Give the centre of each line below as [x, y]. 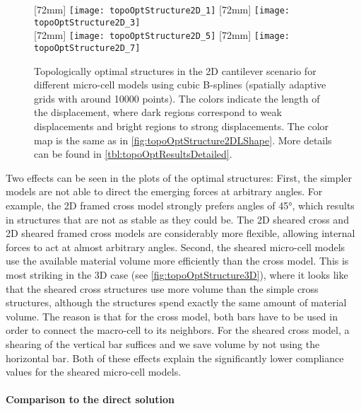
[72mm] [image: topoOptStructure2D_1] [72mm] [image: [162, 9]
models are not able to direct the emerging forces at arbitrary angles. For [164, 191]
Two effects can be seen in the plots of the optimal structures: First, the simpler [179, 177]
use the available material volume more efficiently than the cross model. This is [177, 261]
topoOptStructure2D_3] [87, 22]
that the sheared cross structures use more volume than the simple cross [162, 288]
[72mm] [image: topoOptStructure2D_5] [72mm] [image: [162, 35]
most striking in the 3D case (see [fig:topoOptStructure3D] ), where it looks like [177, 274]
